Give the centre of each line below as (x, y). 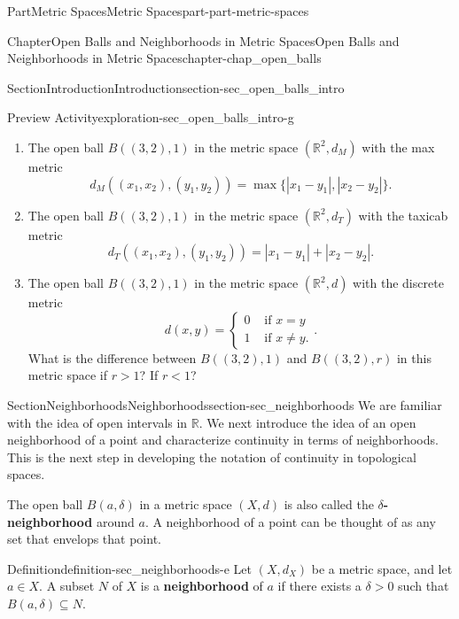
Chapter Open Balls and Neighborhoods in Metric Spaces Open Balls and (203, 40)
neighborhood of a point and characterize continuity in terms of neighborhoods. (223, 440)
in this (414, 357)
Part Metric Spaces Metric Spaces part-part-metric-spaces (158, 11)
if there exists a (319, 586)
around (115, 521)
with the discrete (398, 283)
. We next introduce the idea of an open (307, 422)
